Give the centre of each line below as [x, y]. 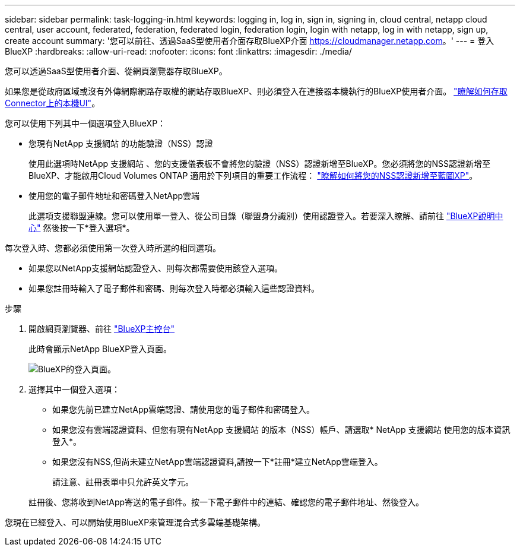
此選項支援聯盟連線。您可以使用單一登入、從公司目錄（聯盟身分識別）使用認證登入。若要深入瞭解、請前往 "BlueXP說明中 [266, 216]
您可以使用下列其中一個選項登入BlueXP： [85, 123]
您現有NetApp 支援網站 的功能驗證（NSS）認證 [121, 143]
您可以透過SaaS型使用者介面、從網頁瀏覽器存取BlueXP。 [116, 71]
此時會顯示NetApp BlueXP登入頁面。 [100, 349]
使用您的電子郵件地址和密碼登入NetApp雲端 [114, 196]
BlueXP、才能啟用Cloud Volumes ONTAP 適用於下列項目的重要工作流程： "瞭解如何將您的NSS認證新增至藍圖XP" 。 [253, 175]
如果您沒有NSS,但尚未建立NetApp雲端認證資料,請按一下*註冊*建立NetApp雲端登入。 [218, 462]
